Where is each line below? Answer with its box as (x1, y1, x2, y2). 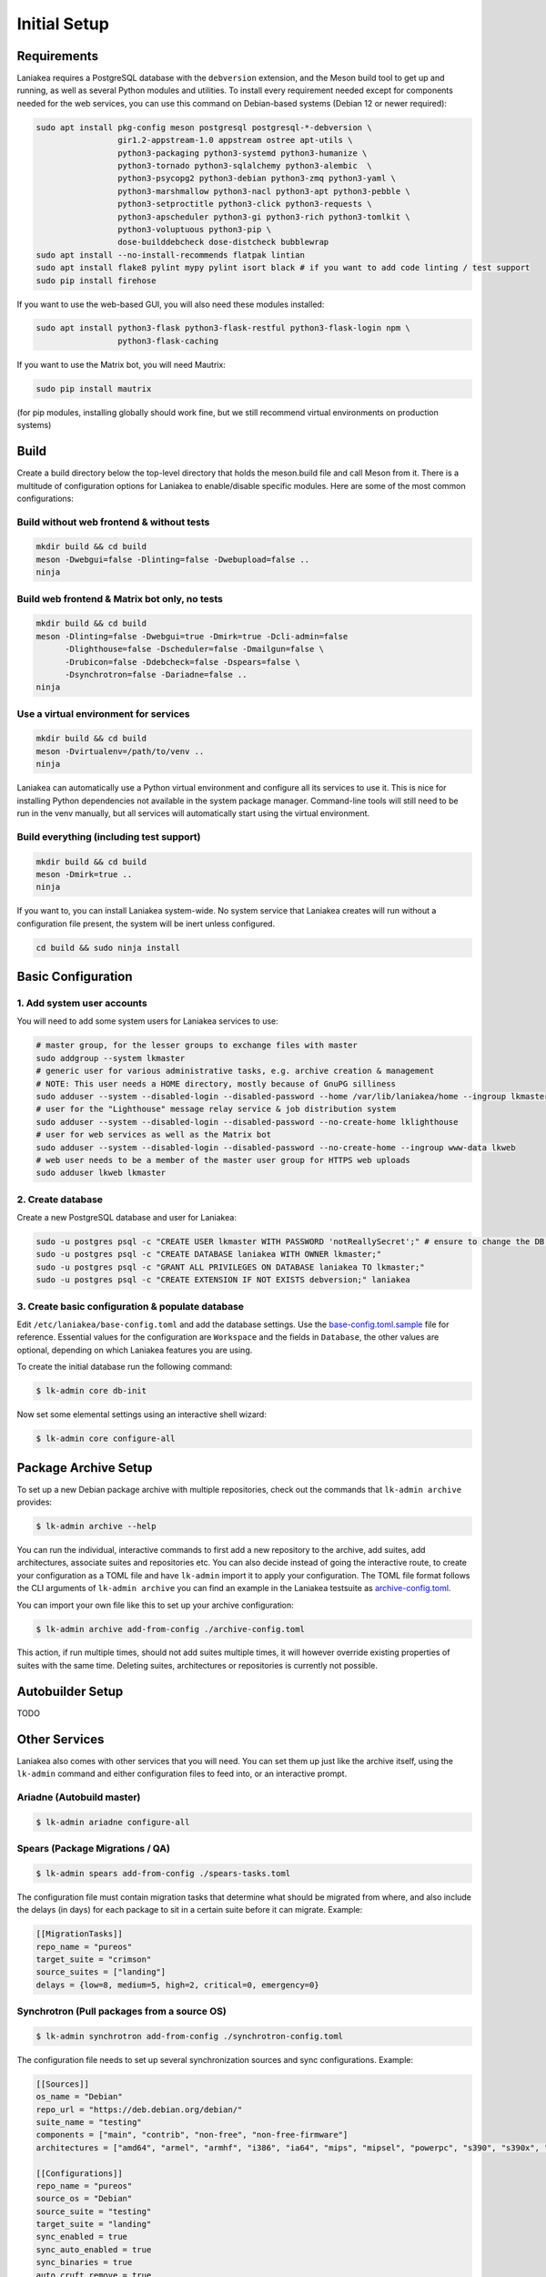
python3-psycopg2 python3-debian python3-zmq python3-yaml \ (116, 173, 396, 184)
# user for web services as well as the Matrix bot (35, 1129, 272, 1140)
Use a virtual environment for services (16, 707, 190, 720)
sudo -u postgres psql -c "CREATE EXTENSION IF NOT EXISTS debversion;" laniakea (35, 1275, 411, 1285)
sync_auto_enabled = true (35, 2244, 152, 2254)
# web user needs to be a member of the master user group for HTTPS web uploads (35, 1155, 411, 1165)
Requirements (16, 48, 99, 64)
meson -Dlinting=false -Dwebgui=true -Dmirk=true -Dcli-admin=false (35, 631, 349, 641)
